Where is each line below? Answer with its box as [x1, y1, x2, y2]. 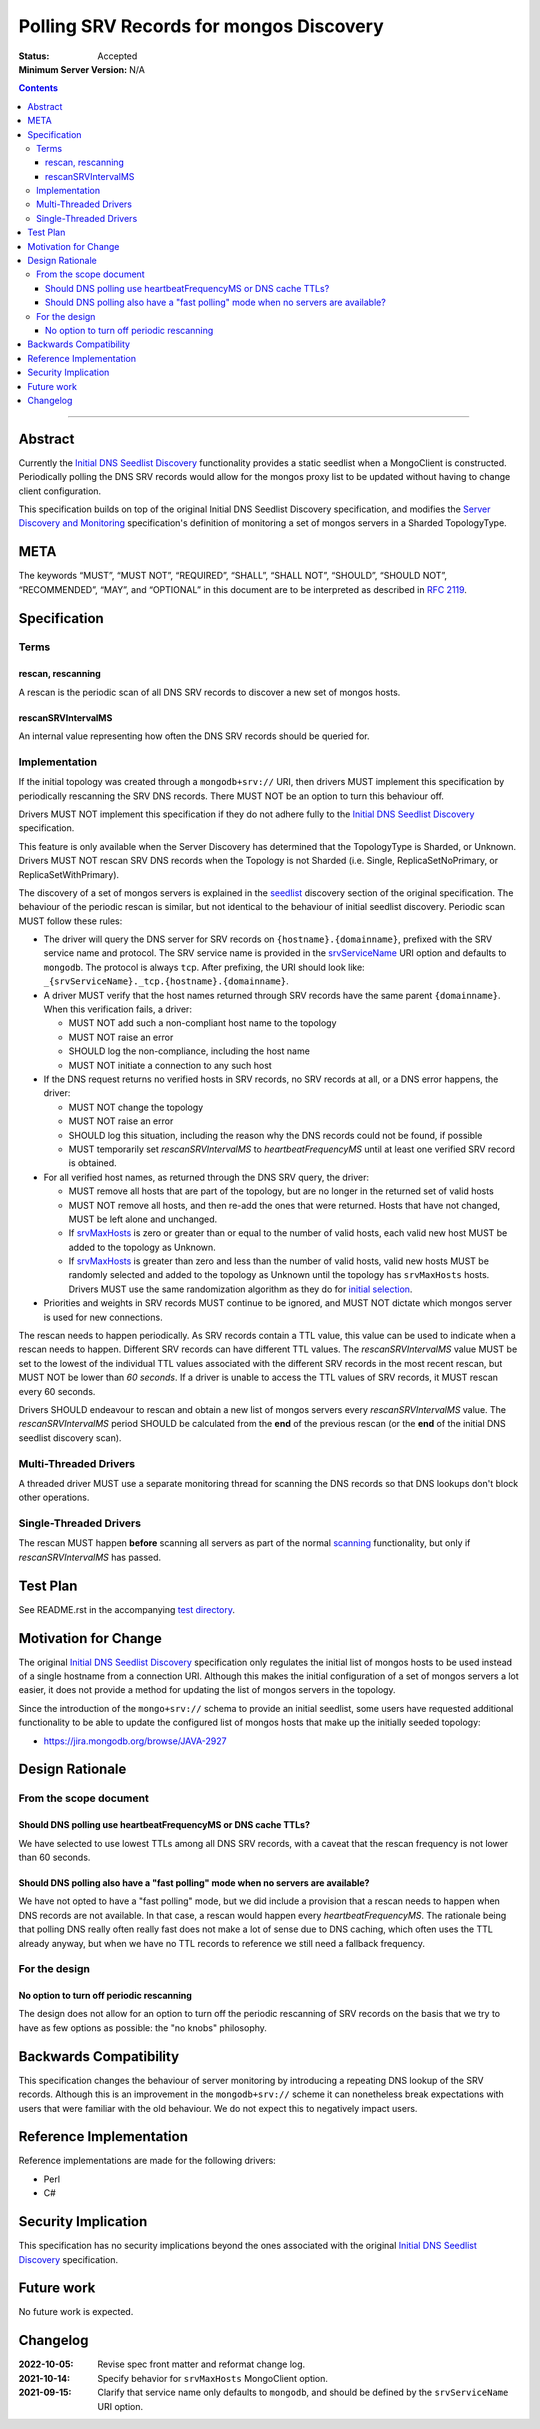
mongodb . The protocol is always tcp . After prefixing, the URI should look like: [43, 961, 365, 973]
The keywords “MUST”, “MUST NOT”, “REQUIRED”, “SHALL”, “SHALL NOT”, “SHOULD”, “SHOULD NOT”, [18, 570, 448, 582]
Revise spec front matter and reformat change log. [97, 2358, 306, 2370]
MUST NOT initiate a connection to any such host [68, 1059, 272, 1071]
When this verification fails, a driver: [43, 1003, 192, 1015]
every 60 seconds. [18, 1385, 96, 1397]
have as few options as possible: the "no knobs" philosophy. [18, 2021, 267, 2034]
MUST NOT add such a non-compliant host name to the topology [68, 1017, 337, 1029]
